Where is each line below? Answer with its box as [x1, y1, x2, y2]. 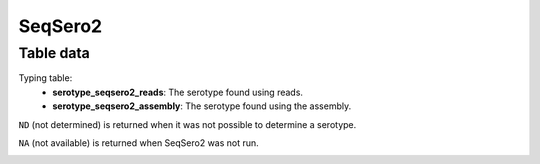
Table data [18, 44, 90, 62]
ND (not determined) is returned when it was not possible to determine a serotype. [18, 118, 357, 130]
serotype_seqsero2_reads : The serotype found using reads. [52, 86, 304, 98]
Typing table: [18, 72, 73, 84]
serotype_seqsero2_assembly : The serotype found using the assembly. [52, 100, 352, 112]
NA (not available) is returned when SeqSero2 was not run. [18, 136, 259, 149]
